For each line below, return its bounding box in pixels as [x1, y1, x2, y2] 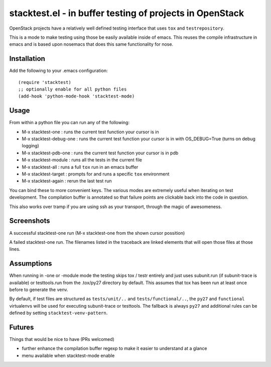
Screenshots [9, 217, 50, 225]
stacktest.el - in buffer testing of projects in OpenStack [9, 8, 244, 19]
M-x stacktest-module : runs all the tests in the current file [22, 157, 143, 163]
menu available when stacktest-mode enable [22, 352, 115, 358]
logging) [22, 143, 40, 149]
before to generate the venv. [9, 287, 68, 293]
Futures [9, 323, 34, 331]
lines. [9, 246, 21, 252]
